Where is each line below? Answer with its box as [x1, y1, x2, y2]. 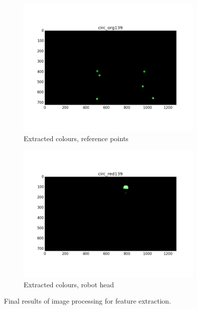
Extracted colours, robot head [24, 279, 114, 289]
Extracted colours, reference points [24, 133, 129, 143]
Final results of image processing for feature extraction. [4, 296, 171, 306]
